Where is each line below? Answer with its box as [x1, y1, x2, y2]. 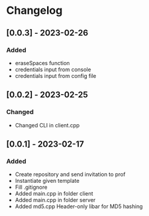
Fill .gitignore [14, 183, 48, 191]
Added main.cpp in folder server [14, 197, 96, 204]
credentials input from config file [14, 72, 97, 79]
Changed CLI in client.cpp [14, 121, 80, 129]
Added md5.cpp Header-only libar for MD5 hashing [14, 203, 143, 210]
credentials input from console [14, 66, 92, 73]
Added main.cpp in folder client [14, 190, 94, 197]
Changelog [6, 4, 63, 17]
